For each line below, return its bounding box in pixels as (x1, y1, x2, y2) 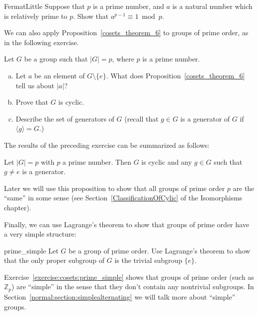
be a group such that (24, 54, 88, 64)
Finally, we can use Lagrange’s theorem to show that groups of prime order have (4, 219, 249, 229)
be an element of (34, 70, 85, 80)
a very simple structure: (4, 229, 77, 239)
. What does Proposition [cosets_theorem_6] (106, 70, 245, 80)
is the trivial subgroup (114, 255, 182, 265)
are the (233, 183, 255, 193)
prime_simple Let (4, 245, 59, 255)
